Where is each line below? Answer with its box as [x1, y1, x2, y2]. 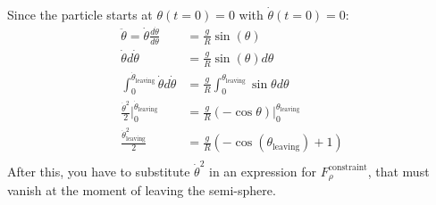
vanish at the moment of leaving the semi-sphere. [7, 181, 276, 200]
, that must [367, 161, 430, 180]
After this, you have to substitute [7, 161, 190, 180]
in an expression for [209, 161, 317, 180]
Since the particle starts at [7, 5, 153, 23]
